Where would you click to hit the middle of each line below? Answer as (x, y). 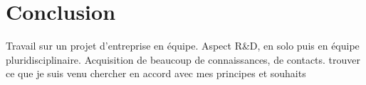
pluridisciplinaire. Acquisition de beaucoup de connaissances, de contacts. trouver (183, 59)
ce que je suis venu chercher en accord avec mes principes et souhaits (156, 73)
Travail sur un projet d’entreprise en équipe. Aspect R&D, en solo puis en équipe (183, 46)
